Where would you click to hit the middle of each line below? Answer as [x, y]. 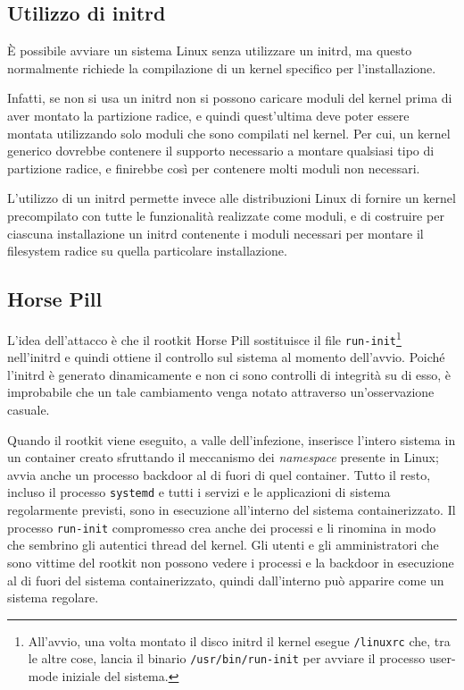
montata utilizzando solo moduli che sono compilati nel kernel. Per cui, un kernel [229, 133]
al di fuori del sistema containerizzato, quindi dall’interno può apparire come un [226, 580]
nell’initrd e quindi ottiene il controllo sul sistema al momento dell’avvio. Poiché [226, 357]
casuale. [29, 410]
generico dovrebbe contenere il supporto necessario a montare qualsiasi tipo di [221, 151]
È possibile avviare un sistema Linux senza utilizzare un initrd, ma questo [210, 50]
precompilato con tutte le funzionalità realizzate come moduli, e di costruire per [226, 215]
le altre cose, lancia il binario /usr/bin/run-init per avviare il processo [227, 658]
